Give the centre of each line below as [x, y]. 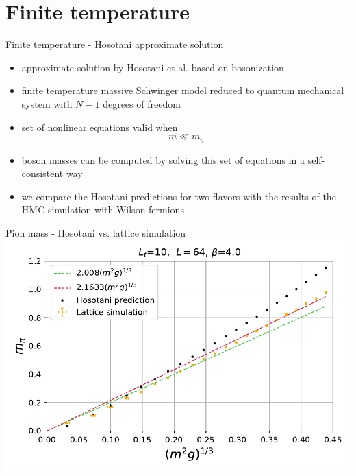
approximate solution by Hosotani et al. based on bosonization [153, 67]
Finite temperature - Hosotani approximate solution [115, 44]
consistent [42, 173]
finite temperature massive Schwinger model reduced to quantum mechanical [183, 90]
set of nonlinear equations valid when [100, 127]
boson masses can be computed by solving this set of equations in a [163, 159]
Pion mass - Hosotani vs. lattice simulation [96, 232]
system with [47, 103]
